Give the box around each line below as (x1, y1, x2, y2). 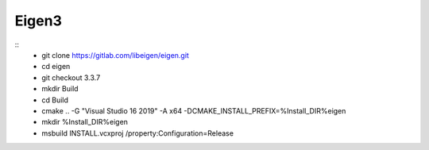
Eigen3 (14, 12, 63, 29)
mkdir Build (41, 84, 79, 94)
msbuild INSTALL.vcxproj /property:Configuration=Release (41, 128, 234, 138)
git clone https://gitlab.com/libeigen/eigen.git (41, 50, 190, 60)
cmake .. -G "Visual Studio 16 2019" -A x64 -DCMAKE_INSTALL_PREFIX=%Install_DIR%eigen (41, 106, 346, 115)
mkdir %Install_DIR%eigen (41, 117, 129, 127)
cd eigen (41, 62, 71, 71)
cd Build (41, 95, 69, 105)
